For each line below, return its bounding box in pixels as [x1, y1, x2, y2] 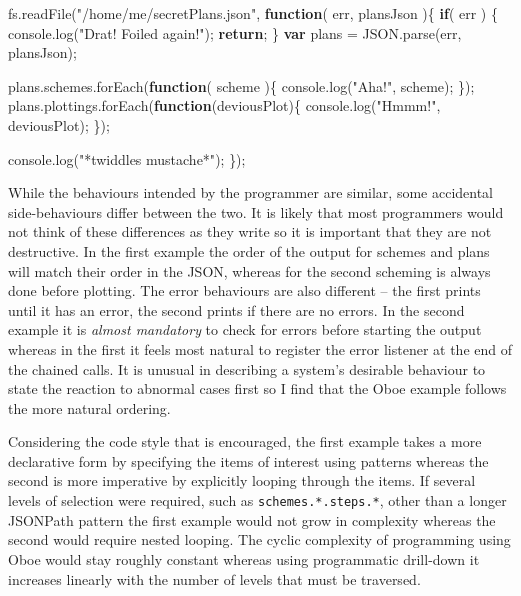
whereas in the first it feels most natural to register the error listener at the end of [8, 338, 512, 359]
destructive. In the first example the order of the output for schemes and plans [8, 240, 490, 261]
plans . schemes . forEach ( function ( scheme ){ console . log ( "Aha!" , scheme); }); [8, 75, 475, 96]
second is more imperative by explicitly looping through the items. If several [8, 470, 476, 491]
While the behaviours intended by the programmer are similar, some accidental [8, 182, 494, 203]
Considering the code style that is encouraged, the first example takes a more [8, 431, 482, 452]
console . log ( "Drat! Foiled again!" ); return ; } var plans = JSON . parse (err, [8, 22, 462, 43]
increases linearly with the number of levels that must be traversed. [8, 568, 421, 589]
